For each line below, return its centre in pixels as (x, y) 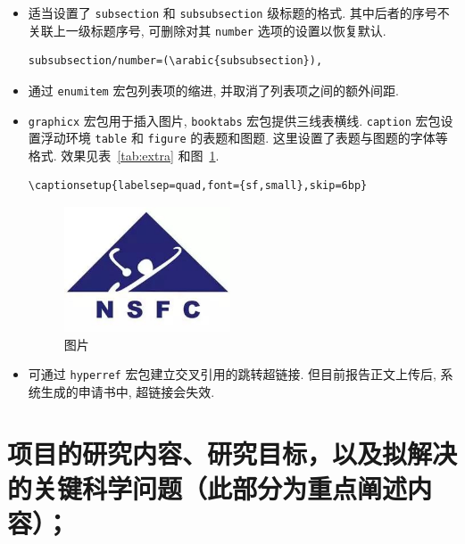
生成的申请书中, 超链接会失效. (128, 391)
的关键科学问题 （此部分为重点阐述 (208, 487)
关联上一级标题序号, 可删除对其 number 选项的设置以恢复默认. (207, 30)
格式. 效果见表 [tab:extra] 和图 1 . (124, 155)
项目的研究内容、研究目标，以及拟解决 (232, 453)
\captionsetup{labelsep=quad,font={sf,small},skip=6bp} (198, 186)
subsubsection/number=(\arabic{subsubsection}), (175, 61)
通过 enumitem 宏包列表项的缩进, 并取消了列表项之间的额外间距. (213, 90)
